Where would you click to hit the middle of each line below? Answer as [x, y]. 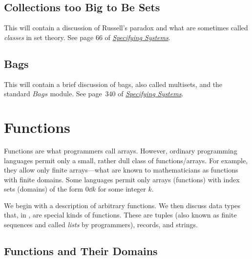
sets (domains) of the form [44, 189]
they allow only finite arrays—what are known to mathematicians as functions [121, 170]
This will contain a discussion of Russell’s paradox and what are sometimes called [126, 28]
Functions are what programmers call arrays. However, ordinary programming [121, 150]
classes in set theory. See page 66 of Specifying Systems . [87, 37]
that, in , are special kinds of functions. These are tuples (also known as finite [120, 215]
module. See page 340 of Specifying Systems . [117, 94]
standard [17, 94]
